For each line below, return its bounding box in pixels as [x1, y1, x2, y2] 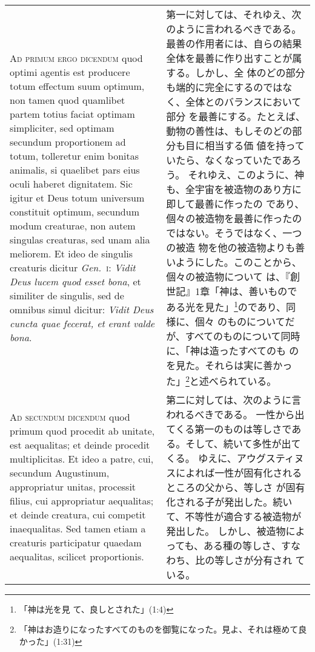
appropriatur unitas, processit [10, 480, 136, 494]
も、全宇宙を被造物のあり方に [166, 182, 302, 196]
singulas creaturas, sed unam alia [10, 232, 150, 246]
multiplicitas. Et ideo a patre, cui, [10, 452, 154, 466]
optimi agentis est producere [10, 64, 130, 79]
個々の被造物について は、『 [166, 270, 290, 284]
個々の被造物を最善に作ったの [166, 211, 302, 225]
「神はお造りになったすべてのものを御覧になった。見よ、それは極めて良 [19, 623, 307, 636]
